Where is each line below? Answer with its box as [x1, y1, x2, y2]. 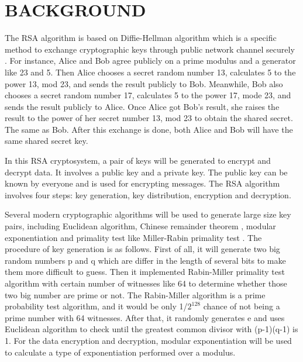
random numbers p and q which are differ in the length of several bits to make [5, 254, 286, 266]
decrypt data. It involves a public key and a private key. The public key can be [5, 166, 288, 178]
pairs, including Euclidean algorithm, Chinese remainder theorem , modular [5, 220, 276, 232]
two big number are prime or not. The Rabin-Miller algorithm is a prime [5, 288, 266, 301]
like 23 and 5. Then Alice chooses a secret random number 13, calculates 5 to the [5, 65, 296, 78]
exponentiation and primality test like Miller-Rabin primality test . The [5, 231, 262, 243]
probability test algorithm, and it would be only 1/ [5, 300, 188, 312]
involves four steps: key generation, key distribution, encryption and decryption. [5, 188, 291, 201]
